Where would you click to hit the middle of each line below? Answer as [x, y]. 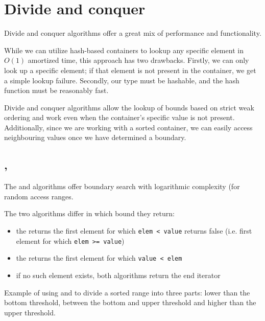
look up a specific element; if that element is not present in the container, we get [130, 70]
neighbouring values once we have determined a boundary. [95, 137]
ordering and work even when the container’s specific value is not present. [119, 117]
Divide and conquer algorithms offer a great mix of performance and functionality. [133, 33]
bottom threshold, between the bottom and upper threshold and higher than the [130, 302]
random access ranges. [39, 196]
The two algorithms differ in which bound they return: [89, 213]
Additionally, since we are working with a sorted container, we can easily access [128, 127]
